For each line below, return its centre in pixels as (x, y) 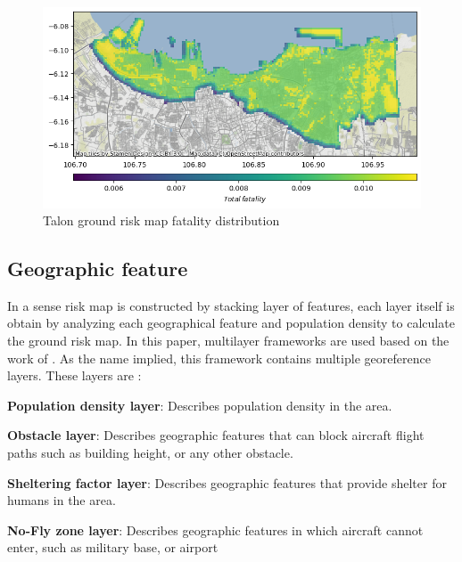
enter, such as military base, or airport (113, 547)
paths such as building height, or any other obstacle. (150, 453)
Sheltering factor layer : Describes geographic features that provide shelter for (227, 482)
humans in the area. (62, 500)
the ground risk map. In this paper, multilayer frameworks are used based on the (228, 341)
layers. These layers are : (74, 375)
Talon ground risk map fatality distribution (161, 220)
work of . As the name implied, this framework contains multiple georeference (219, 358)
